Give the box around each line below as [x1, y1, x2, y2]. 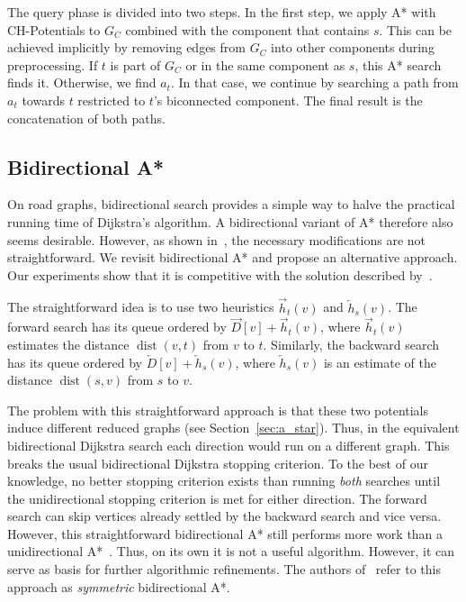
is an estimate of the [323, 352, 436, 371]
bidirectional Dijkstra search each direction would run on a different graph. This [7, 435, 450, 454]
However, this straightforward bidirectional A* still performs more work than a [7, 524, 444, 543]
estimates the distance [7, 334, 130, 353]
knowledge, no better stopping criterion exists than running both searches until [7, 471, 441, 490]
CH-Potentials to [7, 20, 101, 39]
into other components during [271, 38, 435, 57]
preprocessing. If [7, 55, 98, 74]
